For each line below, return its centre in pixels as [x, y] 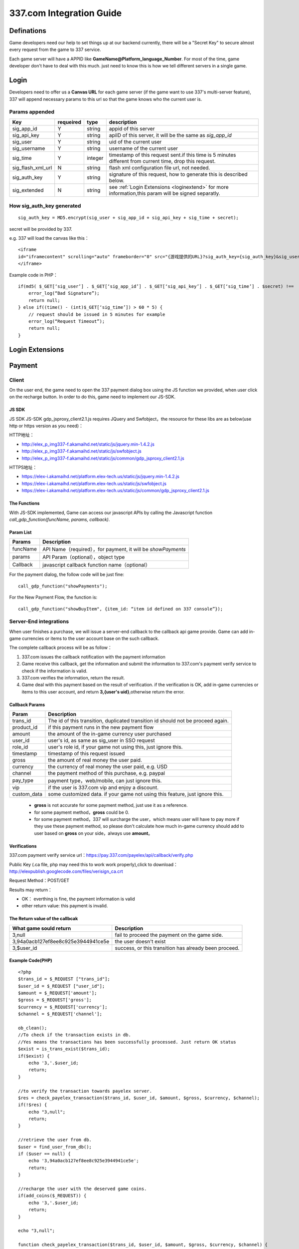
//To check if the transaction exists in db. [75, 1035]
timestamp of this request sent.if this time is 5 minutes [172, 155]
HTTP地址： [22, 435]
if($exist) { [34, 1056]
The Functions [24, 503]
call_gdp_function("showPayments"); [63, 586]
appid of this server [132, 128]
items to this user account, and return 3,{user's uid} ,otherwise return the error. [103, 691]
